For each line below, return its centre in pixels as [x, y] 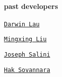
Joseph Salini [27, 55]
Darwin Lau [22, 24]
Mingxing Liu [25, 39]
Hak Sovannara [27, 70]
